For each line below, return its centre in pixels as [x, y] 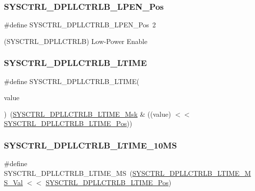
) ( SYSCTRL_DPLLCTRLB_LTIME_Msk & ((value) [88, 114]
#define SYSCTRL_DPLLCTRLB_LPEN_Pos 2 [80, 25]
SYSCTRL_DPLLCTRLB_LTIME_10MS [90, 145]
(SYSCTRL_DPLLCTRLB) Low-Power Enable [76, 41]
